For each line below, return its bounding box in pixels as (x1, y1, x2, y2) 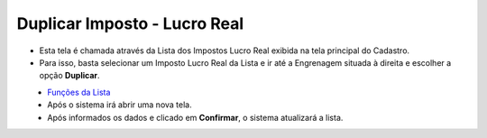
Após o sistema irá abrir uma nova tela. (47, 99, 193, 110)
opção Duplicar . (39, 70, 100, 81)
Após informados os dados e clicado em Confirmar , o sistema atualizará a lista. (47, 112, 344, 123)
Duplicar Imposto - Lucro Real (16, 14, 244, 33)
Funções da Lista (47, 87, 111, 97)
